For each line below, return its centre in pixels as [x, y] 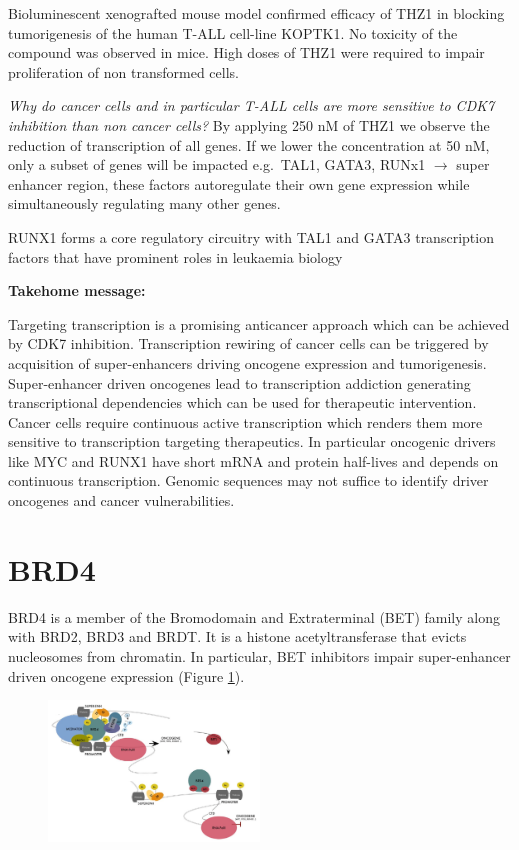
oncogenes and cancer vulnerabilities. [121, 500]
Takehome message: [77, 290]
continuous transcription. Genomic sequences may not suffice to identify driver [248, 480]
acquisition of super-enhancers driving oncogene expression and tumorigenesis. [247, 362]
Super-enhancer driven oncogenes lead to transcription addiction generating [239, 382]
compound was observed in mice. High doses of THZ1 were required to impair [246, 52]
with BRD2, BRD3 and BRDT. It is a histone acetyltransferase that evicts [237, 636]
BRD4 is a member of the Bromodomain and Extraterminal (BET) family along [254, 616]
